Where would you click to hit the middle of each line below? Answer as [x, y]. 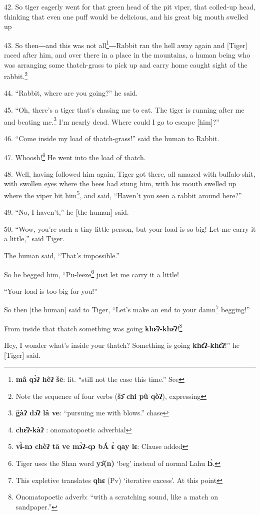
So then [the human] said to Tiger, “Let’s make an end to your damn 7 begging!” [127, 309]
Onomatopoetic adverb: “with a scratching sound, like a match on [117, 497]
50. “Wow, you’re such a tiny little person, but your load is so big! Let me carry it [130, 228]
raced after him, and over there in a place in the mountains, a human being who [127, 55]
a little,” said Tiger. [34, 238]
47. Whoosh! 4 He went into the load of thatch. [75, 156]
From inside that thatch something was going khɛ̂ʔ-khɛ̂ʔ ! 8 [93, 327]
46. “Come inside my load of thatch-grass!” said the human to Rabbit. [112, 138]
